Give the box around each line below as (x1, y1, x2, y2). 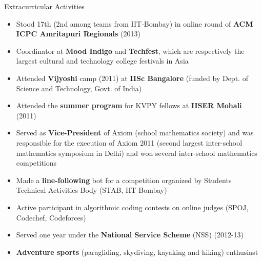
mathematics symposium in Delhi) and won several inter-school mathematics (16, 147, 257, 158)
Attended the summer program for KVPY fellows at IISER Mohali (16, 100, 242, 111)
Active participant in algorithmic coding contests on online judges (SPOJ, (16, 202, 249, 212)
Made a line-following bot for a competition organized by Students (16, 174, 232, 185)
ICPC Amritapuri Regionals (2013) (16, 28, 140, 39)
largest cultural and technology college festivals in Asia (16, 55, 189, 66)
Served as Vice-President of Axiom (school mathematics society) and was (16, 127, 254, 138)
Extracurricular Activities (4, 1, 85, 11)
